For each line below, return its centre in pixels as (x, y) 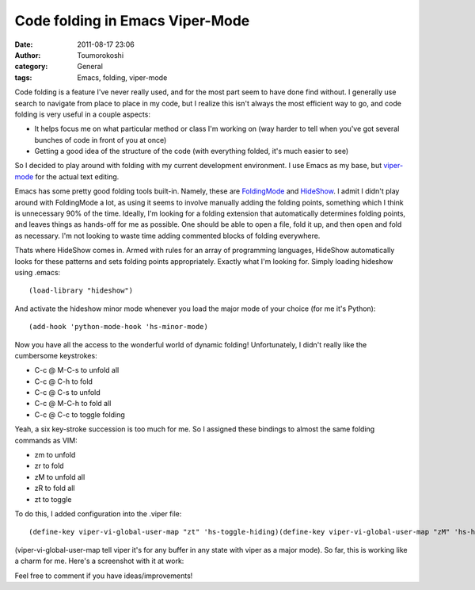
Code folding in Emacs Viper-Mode (132, 21)
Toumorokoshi (101, 55)
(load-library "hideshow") (81, 291)
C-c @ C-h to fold (63, 381)
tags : (23, 77)
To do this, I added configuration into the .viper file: (98, 514)
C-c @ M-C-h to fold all (73, 404)
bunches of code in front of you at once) (101, 140)
